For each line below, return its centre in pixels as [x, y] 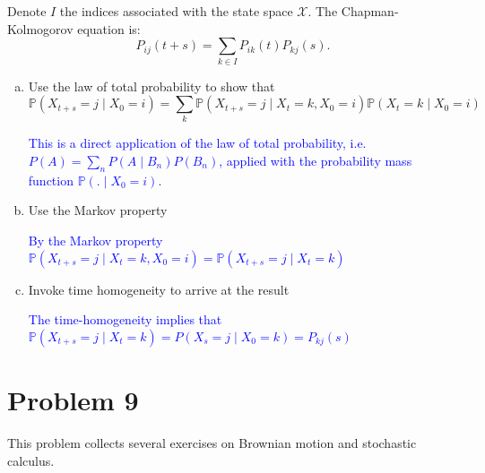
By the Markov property [95, 241]
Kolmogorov [40, 28]
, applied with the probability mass [316, 161]
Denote [27, 11]
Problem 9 [73, 399]
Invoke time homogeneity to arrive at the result [159, 289]
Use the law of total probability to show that [152, 86]
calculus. [31, 460]
